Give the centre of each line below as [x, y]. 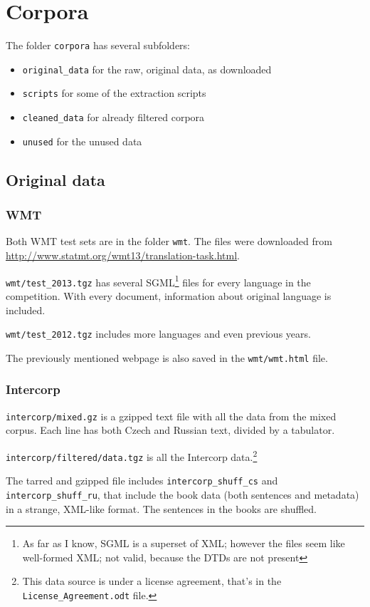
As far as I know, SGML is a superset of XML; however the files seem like [184, 543]
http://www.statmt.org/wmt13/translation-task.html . [123, 255]
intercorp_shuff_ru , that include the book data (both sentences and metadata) [183, 494]
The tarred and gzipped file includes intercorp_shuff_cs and [142, 481]
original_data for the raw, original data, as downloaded [147, 69]
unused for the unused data [82, 141]
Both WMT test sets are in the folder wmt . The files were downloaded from [169, 241]
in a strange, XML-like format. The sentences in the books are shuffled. [161, 508]
